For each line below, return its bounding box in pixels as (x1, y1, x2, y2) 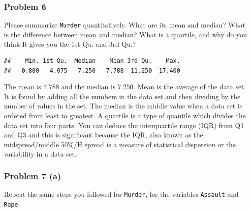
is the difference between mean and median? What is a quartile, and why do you (4, 29, 247, 39)
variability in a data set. (4, 149, 77, 159)
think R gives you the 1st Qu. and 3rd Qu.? (4, 39, 136, 49)
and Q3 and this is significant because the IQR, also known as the (4, 130, 203, 140)
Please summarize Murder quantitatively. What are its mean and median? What (4, 20, 246, 30)
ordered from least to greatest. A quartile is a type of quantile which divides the (4, 110, 246, 121)
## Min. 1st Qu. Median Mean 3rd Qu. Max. (4, 57, 180, 65)
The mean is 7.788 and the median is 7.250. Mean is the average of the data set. (4, 81, 246, 92)
